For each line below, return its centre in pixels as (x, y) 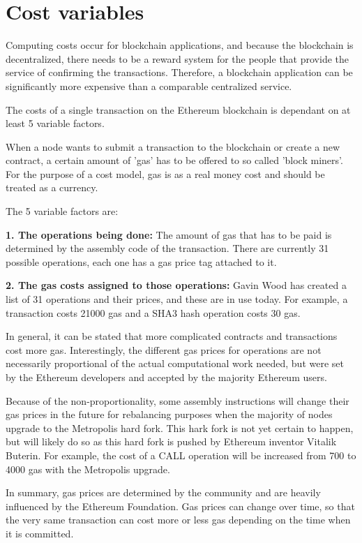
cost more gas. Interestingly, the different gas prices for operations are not (164, 349)
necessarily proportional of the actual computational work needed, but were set (175, 363)
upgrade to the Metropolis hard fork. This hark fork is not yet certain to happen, (180, 427)
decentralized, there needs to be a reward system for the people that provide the (177, 58)
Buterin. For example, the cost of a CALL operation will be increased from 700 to (181, 455)
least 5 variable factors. (55, 123)
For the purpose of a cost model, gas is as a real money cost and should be (165, 173)
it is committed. (40, 533)
